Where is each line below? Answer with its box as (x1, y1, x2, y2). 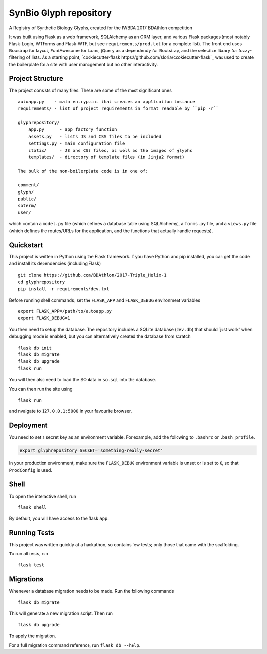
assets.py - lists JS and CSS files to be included (28, 134, 162, 139)
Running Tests (9, 529, 54, 537)
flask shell (18, 504, 47, 510)
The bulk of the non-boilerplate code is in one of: (18, 168, 148, 174)
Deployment (9, 421, 48, 430)
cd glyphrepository (18, 279, 65, 285)
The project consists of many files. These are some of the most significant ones (9, 87, 172, 94)
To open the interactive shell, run (9, 493, 77, 499)
